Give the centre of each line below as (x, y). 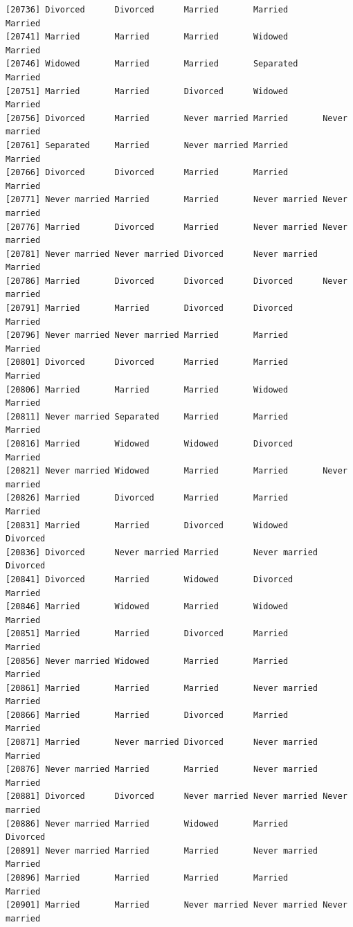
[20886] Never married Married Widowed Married (147, 823)
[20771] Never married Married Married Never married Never (176, 200)
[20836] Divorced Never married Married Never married (162, 552)
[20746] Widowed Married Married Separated (152, 64)
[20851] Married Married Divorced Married (147, 634)
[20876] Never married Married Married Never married (162, 769)
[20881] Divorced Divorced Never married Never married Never (176, 796)
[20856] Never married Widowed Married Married (147, 661)
